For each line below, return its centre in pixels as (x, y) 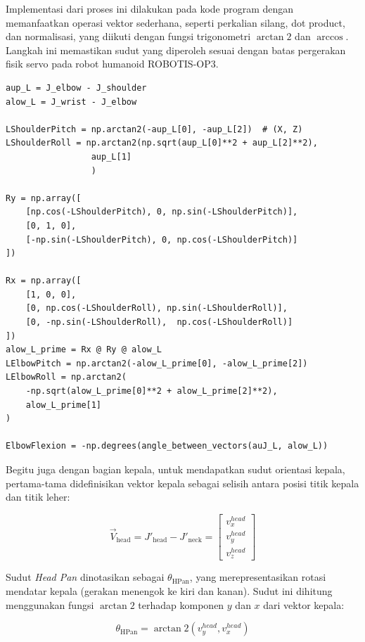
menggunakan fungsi (50, 604)
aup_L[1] (111, 156)
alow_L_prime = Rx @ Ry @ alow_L (84, 350)
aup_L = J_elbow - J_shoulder (76, 88)
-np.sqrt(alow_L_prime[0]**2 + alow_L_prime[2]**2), (152, 391)
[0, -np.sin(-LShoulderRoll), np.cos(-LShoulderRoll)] (159, 322)
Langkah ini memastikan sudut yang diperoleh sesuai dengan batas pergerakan (176, 50)
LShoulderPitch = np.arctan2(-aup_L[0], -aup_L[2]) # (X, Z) (154, 129)
